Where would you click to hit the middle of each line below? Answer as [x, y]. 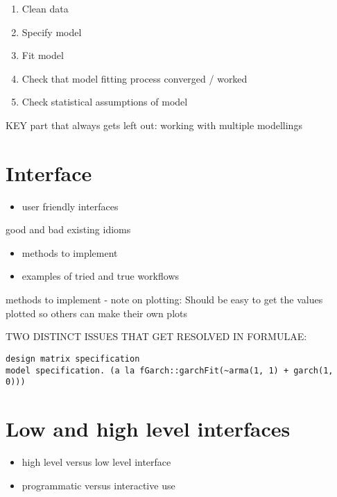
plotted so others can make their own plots [97, 313]
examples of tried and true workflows [101, 276]
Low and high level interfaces [148, 428]
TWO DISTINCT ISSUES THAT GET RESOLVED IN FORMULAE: [156, 336]
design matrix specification [73, 359]
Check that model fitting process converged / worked [135, 78]
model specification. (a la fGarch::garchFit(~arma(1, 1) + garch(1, [170, 370]
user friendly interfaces [70, 206]
